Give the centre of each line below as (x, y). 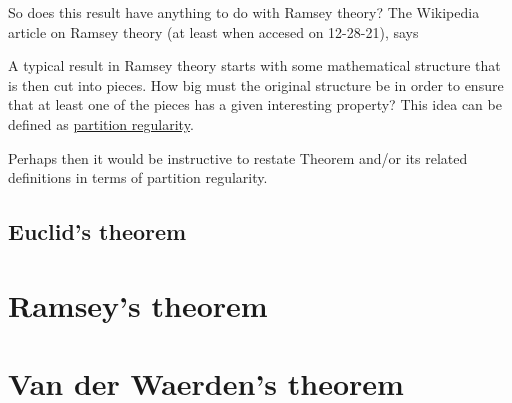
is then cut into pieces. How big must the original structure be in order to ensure (256, 84)
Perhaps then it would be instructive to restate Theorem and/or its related (238, 157)
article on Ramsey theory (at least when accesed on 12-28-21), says (213, 31)
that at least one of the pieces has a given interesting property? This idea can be (255, 104)
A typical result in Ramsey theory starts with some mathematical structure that (254, 65)
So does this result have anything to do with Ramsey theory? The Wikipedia (244, 12)
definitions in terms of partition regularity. (138, 177)
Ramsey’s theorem (138, 304)
